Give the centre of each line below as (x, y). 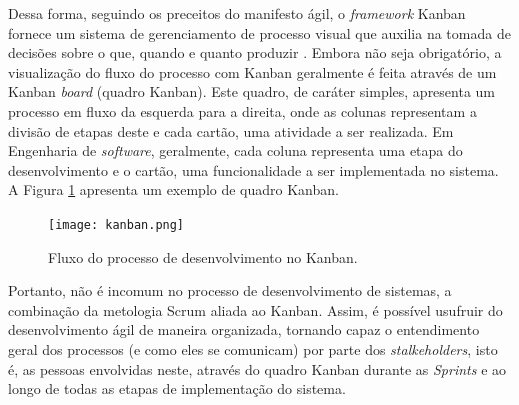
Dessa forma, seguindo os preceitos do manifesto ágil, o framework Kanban (237, 13)
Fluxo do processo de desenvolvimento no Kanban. (203, 256)
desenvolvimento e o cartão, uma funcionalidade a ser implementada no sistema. (253, 169)
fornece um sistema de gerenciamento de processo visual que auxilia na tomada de (259, 32)
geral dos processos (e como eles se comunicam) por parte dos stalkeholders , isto (253, 348)
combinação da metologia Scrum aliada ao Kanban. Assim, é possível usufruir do (255, 309)
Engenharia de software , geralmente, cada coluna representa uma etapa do (235, 150)
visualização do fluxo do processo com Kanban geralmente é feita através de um (252, 71)
